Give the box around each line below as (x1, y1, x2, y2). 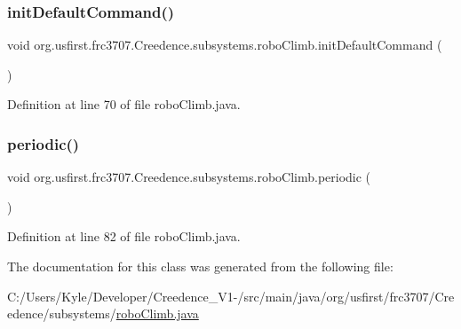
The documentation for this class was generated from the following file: (7, 257, 393, 275)
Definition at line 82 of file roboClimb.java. (7, 227, 241, 246)
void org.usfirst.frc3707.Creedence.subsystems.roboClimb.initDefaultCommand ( (7, 35, 442, 54)
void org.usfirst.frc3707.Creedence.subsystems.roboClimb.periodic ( (7, 168, 371, 186)
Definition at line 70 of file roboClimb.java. (7, 95, 241, 114)
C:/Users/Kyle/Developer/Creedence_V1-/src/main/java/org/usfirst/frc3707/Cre (7, 286, 455, 305)
